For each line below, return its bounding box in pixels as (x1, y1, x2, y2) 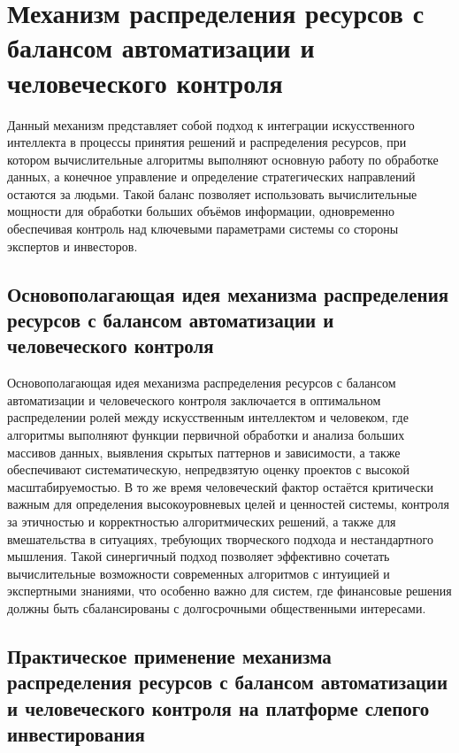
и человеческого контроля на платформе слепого (7, 694, 430, 721)
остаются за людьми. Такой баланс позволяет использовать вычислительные (7, 184, 417, 203)
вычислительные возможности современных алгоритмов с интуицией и (7, 564, 390, 582)
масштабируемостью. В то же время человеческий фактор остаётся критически (7, 477, 433, 496)
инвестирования (7, 720, 145, 748)
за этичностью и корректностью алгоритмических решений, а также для (7, 511, 396, 530)
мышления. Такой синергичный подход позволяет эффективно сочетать (7, 547, 390, 565)
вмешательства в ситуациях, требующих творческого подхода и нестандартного (7, 529, 433, 548)
